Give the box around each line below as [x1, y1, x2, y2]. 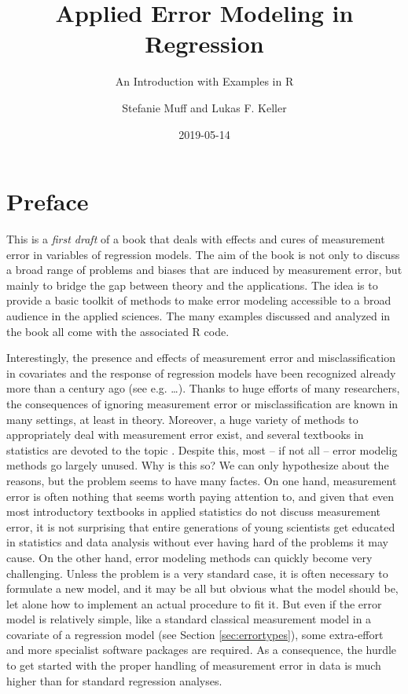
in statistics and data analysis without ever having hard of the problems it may [6, 534, 388, 550]
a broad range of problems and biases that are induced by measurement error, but [6, 261, 402, 278]
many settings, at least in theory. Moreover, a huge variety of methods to [6, 411, 358, 427]
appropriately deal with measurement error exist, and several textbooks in [6, 426, 364, 443]
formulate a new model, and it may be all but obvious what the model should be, [6, 580, 399, 597]
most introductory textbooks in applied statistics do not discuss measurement [6, 503, 381, 520]
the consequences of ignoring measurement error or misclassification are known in [6, 395, 399, 411]
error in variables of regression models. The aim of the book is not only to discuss [6, 246, 400, 262]
